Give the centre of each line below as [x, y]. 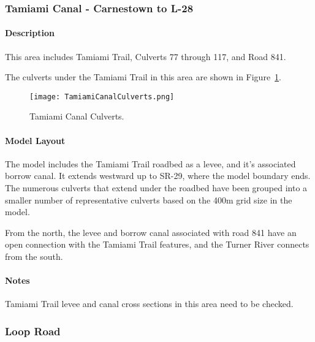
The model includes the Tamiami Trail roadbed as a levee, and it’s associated [150, 163]
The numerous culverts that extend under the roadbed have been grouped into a [156, 188]
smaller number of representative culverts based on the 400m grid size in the [149, 199]
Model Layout [35, 140]
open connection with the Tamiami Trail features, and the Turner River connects [157, 244]
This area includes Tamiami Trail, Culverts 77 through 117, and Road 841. [146, 56]
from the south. [34, 256]
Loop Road [33, 331]
